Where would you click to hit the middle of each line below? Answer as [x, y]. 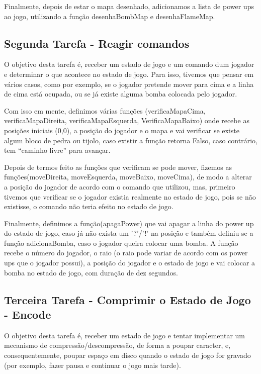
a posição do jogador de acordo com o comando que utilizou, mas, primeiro [120, 186]
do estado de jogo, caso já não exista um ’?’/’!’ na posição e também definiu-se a [129, 233]
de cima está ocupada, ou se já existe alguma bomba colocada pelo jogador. [121, 94]
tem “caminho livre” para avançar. [57, 150]
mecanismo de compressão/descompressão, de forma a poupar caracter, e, [117, 345]
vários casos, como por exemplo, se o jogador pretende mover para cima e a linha [129, 84]
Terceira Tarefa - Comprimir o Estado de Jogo [127, 299]
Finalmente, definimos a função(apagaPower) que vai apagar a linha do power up [129, 223]
